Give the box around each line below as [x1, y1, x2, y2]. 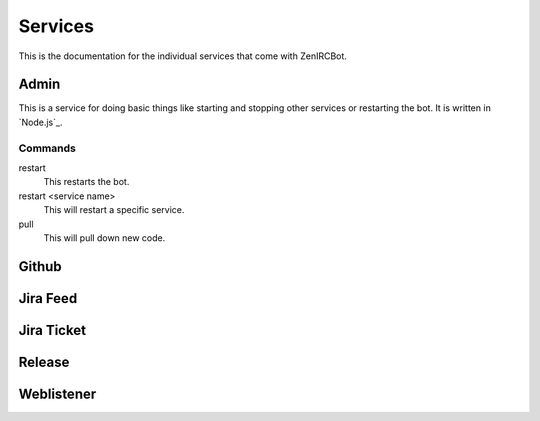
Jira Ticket [18, 321, 87, 339]
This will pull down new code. [43, 231, 166, 244]
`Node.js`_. [18, 116, 63, 128]
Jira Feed [18, 290, 78, 307]
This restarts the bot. [43, 176, 130, 188]
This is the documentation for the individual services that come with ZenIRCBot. [18, 50, 347, 62]
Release [18, 353, 70, 370]
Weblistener [18, 385, 97, 402]
